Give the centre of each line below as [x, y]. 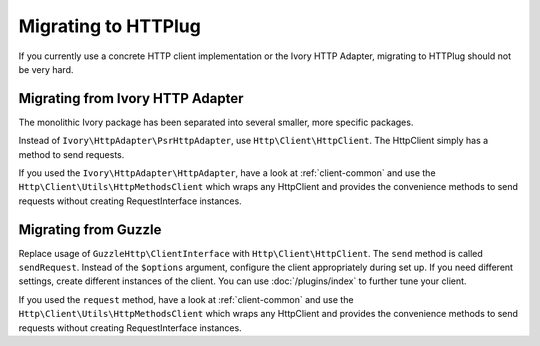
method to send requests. [71, 154]
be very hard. [46, 69]
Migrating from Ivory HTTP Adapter [131, 98]
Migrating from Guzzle [90, 229]
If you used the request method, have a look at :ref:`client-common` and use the [186, 299]
